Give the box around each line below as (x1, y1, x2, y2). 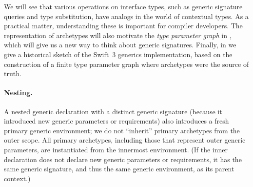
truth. (4, 68, 21, 79)
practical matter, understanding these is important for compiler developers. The (4, 21, 243, 31)
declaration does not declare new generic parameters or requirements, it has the (4, 154, 242, 164)
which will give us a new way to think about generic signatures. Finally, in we (4, 40, 236, 50)
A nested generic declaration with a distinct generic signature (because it (4, 106, 222, 116)
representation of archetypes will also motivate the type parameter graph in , (4, 30, 232, 40)
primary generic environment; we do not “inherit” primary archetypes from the (4, 125, 240, 135)
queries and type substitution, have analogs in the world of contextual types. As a (4, 11, 249, 21)
